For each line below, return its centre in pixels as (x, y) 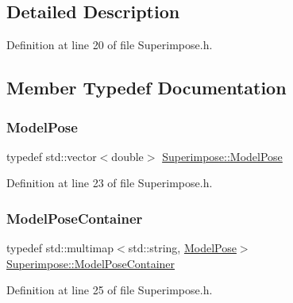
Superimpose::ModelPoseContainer (91, 263)
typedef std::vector (52, 156)
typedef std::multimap (60, 248)
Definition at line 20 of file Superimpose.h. (110, 45)
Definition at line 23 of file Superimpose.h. (110, 183)
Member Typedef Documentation (146, 88)
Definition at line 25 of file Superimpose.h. (110, 290)
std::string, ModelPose (182, 248)
